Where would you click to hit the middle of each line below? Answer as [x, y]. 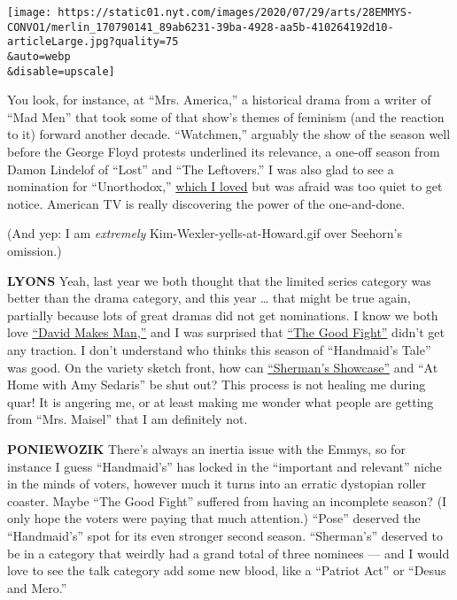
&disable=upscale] [61, 71]
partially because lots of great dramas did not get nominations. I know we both [223, 315]
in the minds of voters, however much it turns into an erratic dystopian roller [217, 484]
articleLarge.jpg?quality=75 [93, 42]
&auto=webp [39, 56]
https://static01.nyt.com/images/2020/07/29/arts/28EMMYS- [236, 12]
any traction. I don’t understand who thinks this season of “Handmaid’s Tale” [219, 350]
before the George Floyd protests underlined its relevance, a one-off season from [224, 152]
